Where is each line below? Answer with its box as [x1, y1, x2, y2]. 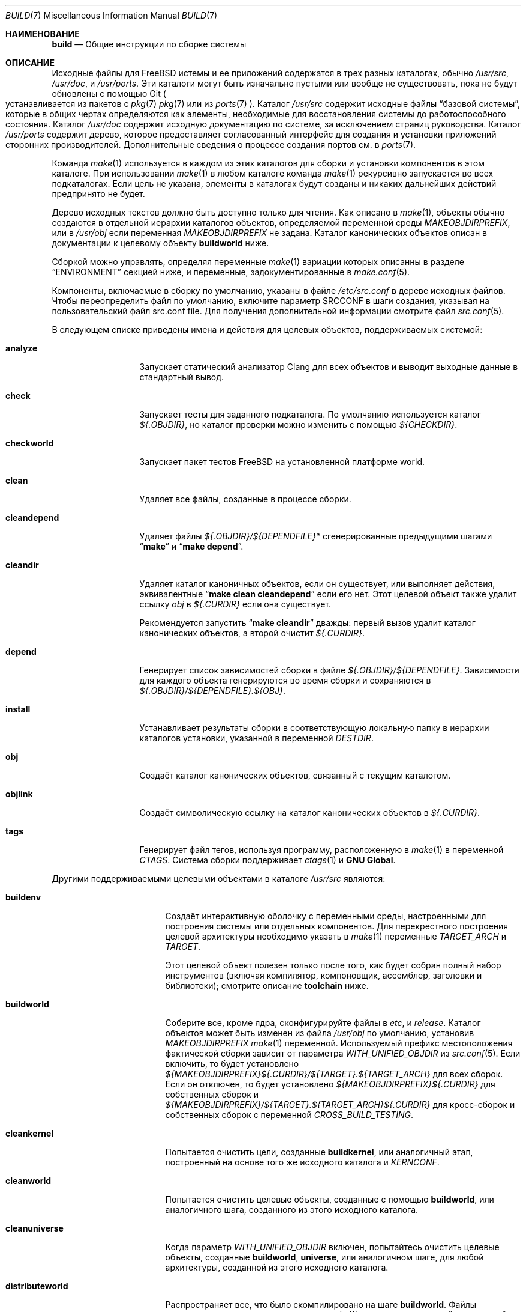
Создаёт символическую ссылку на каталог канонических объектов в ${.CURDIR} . [139, 807, 480, 818]
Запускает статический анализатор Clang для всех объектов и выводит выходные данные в [139, 362, 518, 372]
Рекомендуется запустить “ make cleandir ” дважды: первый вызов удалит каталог [139, 618, 476, 628]
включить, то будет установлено [165, 1058, 299, 1069]
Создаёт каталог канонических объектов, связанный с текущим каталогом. [139, 770, 451, 780]
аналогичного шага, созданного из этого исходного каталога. [165, 1204, 419, 1215]
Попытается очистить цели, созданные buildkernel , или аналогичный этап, [165, 1147, 473, 1157]
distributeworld [5, 1281, 68, 1291]
